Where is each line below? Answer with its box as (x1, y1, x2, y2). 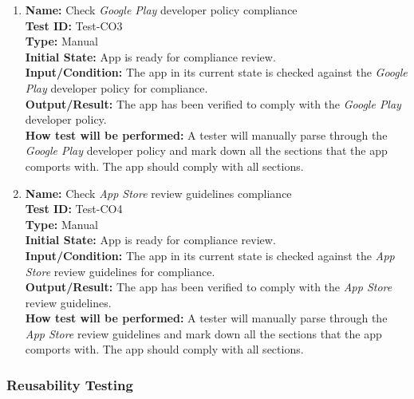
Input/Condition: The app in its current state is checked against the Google (25, 64, 408, 81)
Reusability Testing (6, 374, 133, 394)
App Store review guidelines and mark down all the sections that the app (25, 325, 382, 342)
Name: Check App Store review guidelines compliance (25, 184, 292, 201)
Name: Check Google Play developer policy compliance (25, 2, 298, 18)
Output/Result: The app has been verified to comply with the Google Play (25, 95, 401, 112)
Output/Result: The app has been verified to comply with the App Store (25, 279, 392, 295)
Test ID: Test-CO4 (25, 200, 123, 217)
